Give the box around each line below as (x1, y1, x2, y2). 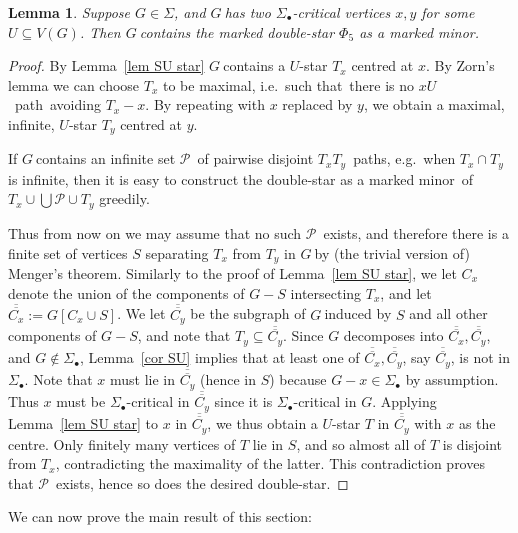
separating (145, 242, 209, 263)
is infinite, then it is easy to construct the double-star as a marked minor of (8, 168, 473, 189)
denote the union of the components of (8, 282, 245, 303)
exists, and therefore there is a (323, 222, 509, 243)
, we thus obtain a (207, 413, 318, 434)
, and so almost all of (296, 433, 426, 454)
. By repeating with (145, 94, 265, 115)
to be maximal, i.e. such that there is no (162, 74, 415, 95)
